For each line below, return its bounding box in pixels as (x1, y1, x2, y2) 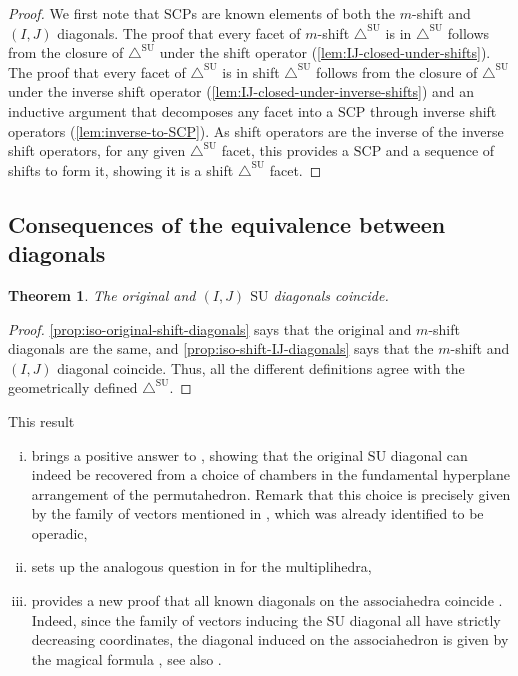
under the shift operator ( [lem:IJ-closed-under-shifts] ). (159, 42, 491, 63)
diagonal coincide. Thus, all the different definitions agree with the (57, 357, 465, 378)
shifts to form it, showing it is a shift (8, 159, 234, 180)
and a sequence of (385, 140, 495, 161)
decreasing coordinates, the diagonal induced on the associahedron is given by (31, 629, 509, 650)
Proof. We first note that (8, 3, 160, 23)
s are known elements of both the (191, 3, 396, 23)
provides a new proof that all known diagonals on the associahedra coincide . (31, 590, 503, 611)
